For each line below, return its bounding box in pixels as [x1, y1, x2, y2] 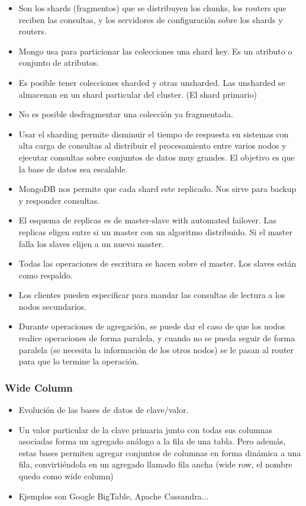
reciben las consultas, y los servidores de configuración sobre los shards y [18, 13, 283, 25]
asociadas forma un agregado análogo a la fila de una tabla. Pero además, [18, 435, 286, 447]
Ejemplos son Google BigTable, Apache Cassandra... [18, 489, 209, 502]
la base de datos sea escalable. [18, 162, 128, 175]
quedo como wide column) [18, 470, 114, 482]
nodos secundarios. [18, 300, 87, 312]
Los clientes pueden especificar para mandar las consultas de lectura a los [18, 289, 285, 301]
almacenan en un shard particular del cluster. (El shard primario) [18, 88, 257, 100]
